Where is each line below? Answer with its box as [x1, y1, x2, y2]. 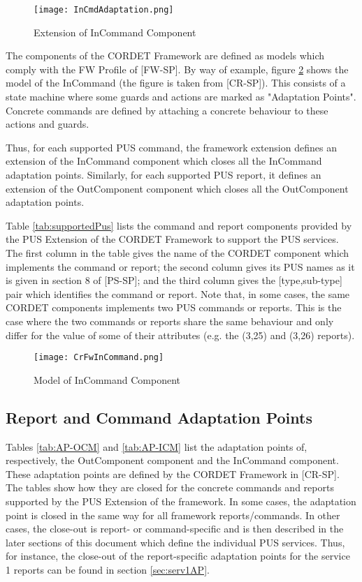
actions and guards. [6, 117, 89, 131]
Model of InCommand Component [34, 372, 181, 387]
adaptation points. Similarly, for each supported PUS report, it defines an [6, 167, 321, 181]
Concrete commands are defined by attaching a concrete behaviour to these [6, 103, 328, 117]
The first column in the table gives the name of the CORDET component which [6, 245, 349, 260]
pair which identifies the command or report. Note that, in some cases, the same [6, 286, 350, 301]
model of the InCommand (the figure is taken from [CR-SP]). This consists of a [6, 75, 346, 90]
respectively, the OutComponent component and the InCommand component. [6, 453, 339, 468]
